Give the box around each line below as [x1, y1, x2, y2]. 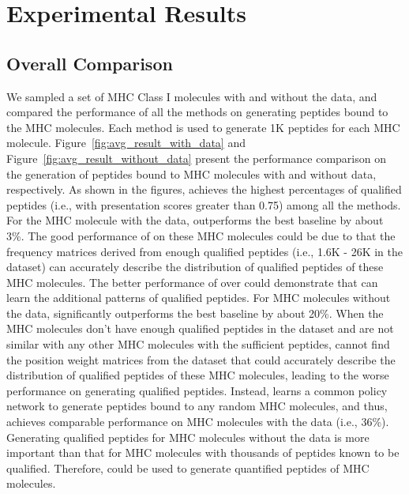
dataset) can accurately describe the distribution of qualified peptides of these [6, 258, 384, 275]
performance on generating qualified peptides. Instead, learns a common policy [6, 382, 388, 398]
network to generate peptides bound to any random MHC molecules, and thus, [6, 398, 388, 414]
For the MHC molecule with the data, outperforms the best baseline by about [6, 212, 384, 228]
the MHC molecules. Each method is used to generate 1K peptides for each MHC [6, 119, 400, 135]
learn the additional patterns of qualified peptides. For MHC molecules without [6, 289, 391, 306]
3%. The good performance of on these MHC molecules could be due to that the [6, 227, 396, 243]
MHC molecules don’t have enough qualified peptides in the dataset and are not [6, 320, 394, 337]
